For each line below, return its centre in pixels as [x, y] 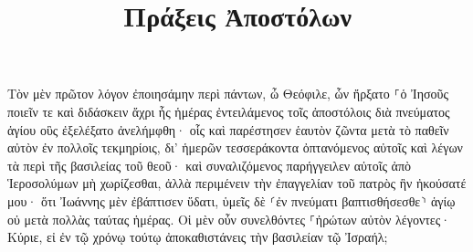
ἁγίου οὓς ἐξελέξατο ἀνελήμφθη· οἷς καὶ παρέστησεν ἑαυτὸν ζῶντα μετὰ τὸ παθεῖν [228, 129]
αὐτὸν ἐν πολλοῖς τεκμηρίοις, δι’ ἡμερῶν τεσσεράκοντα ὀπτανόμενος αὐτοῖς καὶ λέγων [235, 147]
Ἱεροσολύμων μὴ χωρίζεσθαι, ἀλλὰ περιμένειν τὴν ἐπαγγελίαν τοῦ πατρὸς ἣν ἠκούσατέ [237, 183]
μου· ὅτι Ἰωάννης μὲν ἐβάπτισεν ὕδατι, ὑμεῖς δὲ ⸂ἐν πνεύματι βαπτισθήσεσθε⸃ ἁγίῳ [231, 200]
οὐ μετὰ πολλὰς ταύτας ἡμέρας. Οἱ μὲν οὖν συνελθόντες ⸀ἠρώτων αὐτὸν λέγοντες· [229, 219]
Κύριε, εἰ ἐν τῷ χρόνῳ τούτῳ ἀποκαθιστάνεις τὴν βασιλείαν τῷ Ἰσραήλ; [198, 237]
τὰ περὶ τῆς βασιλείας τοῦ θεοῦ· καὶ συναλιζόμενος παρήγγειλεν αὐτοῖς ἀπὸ [210, 165]
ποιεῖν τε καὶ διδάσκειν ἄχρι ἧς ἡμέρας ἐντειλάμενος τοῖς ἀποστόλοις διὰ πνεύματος [229, 111]
